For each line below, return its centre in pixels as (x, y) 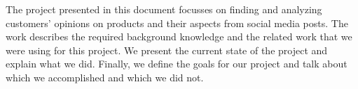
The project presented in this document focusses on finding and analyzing (164, 9)
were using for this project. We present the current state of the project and (167, 50)
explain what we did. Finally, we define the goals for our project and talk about (177, 64)
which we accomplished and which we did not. (105, 77)
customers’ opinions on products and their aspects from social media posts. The (177, 23)
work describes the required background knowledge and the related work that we (179, 37)
